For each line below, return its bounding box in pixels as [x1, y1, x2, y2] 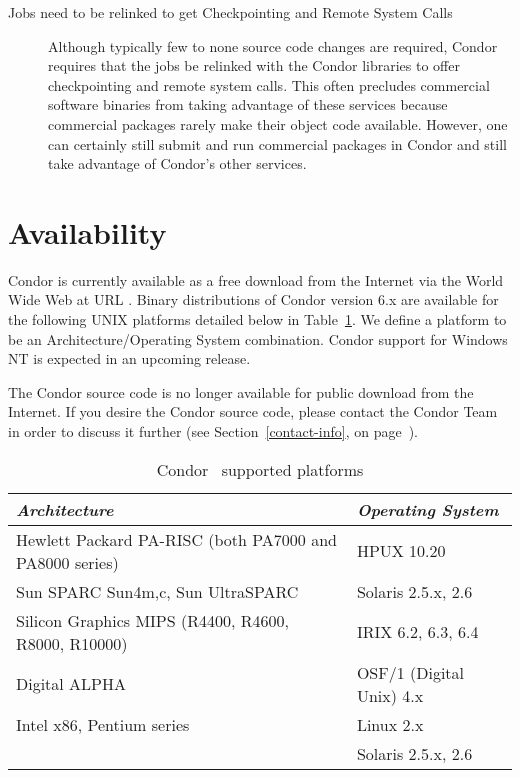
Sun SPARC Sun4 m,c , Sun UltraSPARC [16, 579, 299, 603]
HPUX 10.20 [356, 539, 446, 563]
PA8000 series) [16, 550, 119, 574]
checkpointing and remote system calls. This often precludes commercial [48, 74, 490, 95]
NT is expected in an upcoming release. [8, 348, 251, 369]
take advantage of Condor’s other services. [48, 153, 307, 174]
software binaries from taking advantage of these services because [48, 94, 448, 115]
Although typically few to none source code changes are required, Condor [48, 35, 498, 56]
